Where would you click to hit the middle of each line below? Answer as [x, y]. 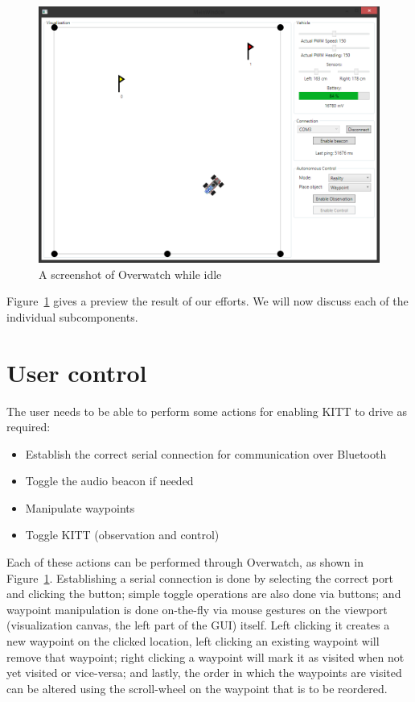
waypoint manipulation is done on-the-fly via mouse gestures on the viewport [197, 609]
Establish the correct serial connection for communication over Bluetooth [206, 453]
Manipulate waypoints [80, 507]
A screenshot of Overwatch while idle [130, 274]
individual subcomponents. [72, 316]
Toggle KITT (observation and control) [122, 535]
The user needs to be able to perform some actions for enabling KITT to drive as [207, 411]
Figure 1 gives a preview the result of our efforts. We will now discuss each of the [207, 301]
